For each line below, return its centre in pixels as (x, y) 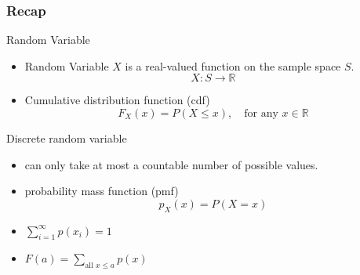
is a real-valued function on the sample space (233, 65)
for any (261, 114)
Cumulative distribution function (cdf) (117, 100)
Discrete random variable (67, 138)
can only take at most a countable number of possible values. (171, 164)
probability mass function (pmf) (102, 191)
